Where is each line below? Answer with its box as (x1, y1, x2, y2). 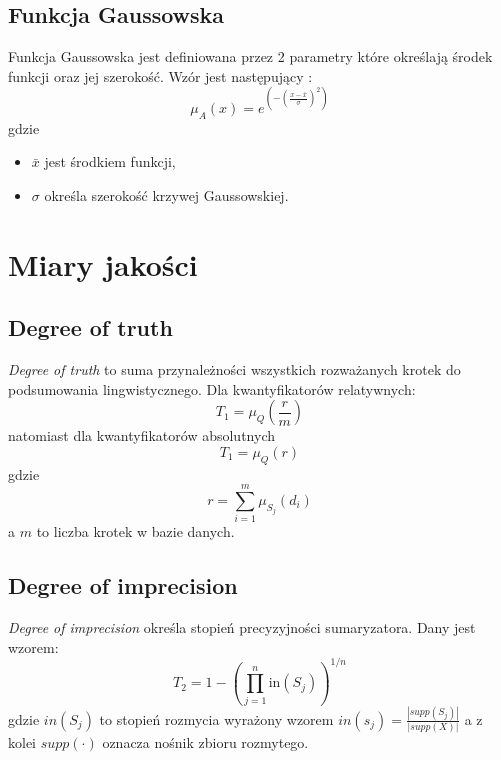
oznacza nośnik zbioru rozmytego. (102, 732, 309, 753)
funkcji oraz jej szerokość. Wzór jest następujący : (8, 65, 313, 86)
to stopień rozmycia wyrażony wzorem (99, 708, 334, 729)
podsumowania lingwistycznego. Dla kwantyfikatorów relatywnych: (8, 378, 416, 399)
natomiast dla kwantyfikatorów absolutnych (8, 425, 275, 446)
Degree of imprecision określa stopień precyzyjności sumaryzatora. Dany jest (8, 617, 476, 638)
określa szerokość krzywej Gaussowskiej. (44, 184, 289, 205)
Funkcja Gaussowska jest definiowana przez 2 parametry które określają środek (8, 46, 493, 67)
